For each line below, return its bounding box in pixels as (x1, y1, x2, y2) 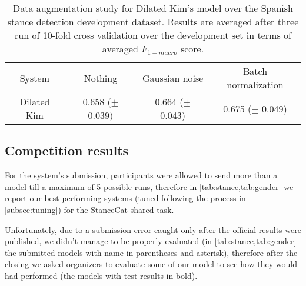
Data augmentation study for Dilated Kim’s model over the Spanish (13, 1, 293, 15)
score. (180, 42, 204, 55)
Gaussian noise (142, 71, 204, 85)
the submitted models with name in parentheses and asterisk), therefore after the (5, 246, 298, 258)
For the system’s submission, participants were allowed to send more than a (5, 169, 278, 181)
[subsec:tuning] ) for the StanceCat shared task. (5, 203, 174, 215)
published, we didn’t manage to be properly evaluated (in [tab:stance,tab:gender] (5, 235, 297, 247)
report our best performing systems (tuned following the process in (5, 192, 246, 204)
